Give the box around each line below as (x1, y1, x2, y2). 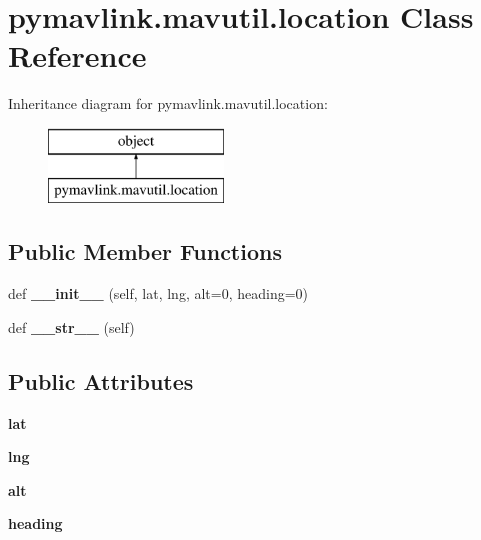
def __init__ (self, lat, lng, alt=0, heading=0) (8, 283, 309, 304)
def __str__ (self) (8, 316, 135, 337)
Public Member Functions (8, 236, 282, 267)
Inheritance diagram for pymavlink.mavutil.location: (8, 93, 328, 114)
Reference (8, 35, 147, 76)
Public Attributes (8, 365, 194, 396)
